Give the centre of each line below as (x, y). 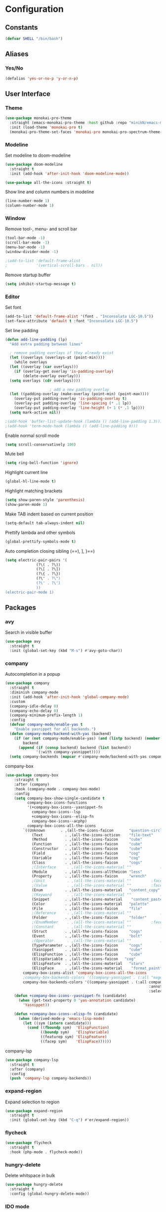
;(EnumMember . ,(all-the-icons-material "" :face (97, 922)
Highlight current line (26, 473)
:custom (18, 701)
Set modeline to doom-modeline (38, 155)
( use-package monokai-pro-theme (38, 118)
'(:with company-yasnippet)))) (68, 752)
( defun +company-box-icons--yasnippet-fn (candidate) (70, 996)
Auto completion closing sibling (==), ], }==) (50, 551)
